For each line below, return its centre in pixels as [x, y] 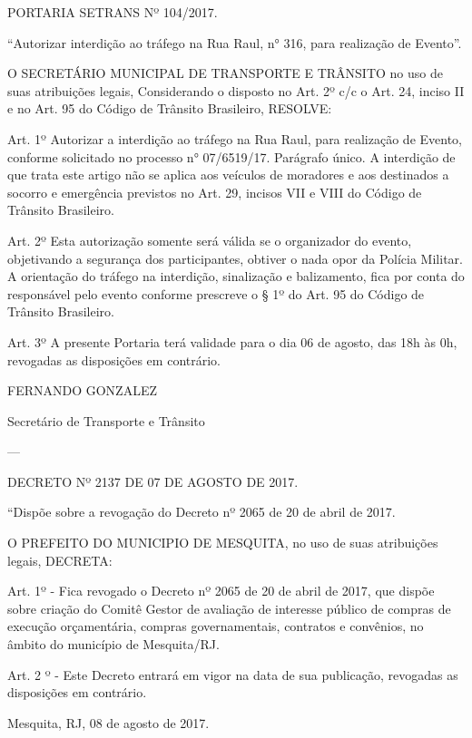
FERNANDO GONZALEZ [83, 390]
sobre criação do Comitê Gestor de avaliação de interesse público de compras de [229, 608]
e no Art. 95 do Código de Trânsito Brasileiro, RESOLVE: [170, 108]
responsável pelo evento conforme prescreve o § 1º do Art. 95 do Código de [216, 293]
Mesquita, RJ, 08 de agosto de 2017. [108, 722]
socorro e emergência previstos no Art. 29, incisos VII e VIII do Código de [215, 192]
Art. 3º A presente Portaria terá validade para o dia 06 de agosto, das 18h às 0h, [232, 341]
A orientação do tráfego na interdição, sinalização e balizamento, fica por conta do [236, 276]
